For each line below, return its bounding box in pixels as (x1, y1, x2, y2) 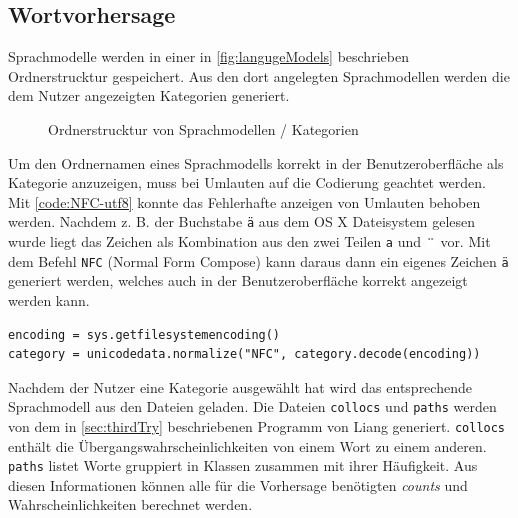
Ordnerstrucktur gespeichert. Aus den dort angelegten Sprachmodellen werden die (8, 65, 510, 86)
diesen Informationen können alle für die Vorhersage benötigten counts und (8, 474, 468, 495)
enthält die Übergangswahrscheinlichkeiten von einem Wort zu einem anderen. (8, 435, 487, 456)
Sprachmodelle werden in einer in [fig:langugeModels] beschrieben (8, 46, 409, 67)
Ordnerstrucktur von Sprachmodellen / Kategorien (48, 118, 359, 139)
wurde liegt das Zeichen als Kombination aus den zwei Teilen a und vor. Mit (8, 231, 491, 252)
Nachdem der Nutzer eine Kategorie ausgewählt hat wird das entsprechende (8, 376, 472, 397)
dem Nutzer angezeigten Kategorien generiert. (8, 85, 290, 106)
